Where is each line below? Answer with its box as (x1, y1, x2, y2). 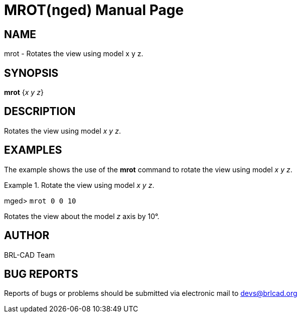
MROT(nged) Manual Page (4, 2, 184, 19)
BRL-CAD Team (4, 250, 55, 259)
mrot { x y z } (4, 88, 44, 97)
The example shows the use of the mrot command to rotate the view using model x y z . (4, 165, 292, 174)
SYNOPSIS (4, 66, 59, 79)
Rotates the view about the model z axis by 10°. (4, 212, 160, 221)
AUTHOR (4, 229, 50, 242)
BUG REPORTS (4, 267, 78, 280)
